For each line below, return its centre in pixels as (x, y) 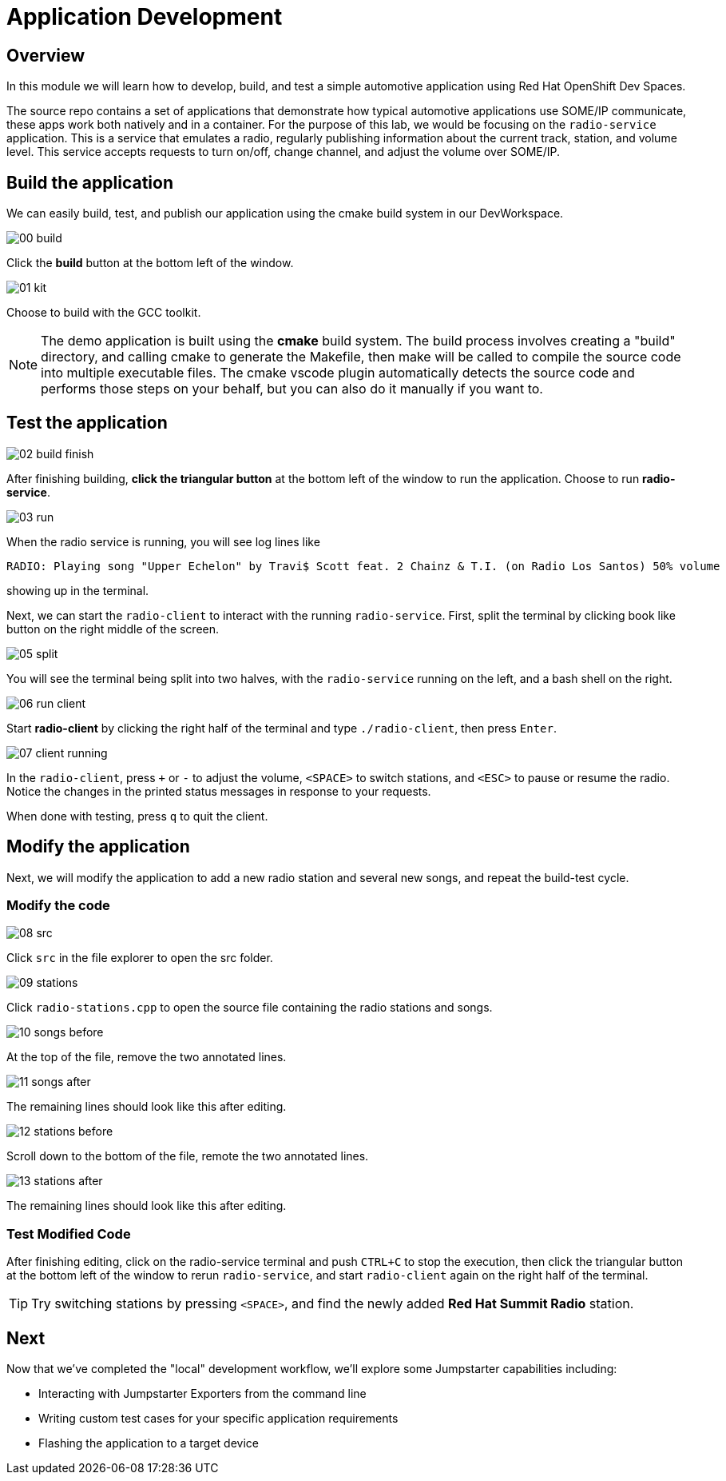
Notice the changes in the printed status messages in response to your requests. (219, 791)
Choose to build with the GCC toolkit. (104, 313)
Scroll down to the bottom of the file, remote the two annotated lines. (188, 1156)
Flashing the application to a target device (149, 1443)
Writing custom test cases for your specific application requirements (218, 1419)
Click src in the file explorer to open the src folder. (140, 958)
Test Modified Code (69, 1234)
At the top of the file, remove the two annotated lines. (147, 1057)
